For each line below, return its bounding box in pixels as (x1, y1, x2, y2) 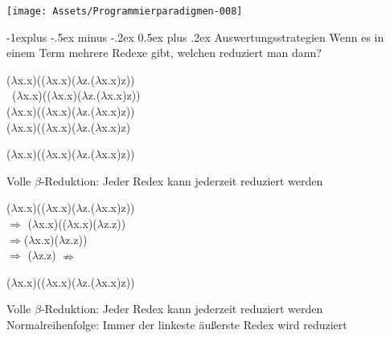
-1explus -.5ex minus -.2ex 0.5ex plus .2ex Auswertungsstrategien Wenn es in (6, 28, 384, 45)
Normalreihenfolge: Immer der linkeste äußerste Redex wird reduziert (6, 316, 347, 332)
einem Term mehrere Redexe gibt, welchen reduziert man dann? (6, 44, 322, 61)
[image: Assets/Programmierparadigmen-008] (6, 6, 243, 17)
